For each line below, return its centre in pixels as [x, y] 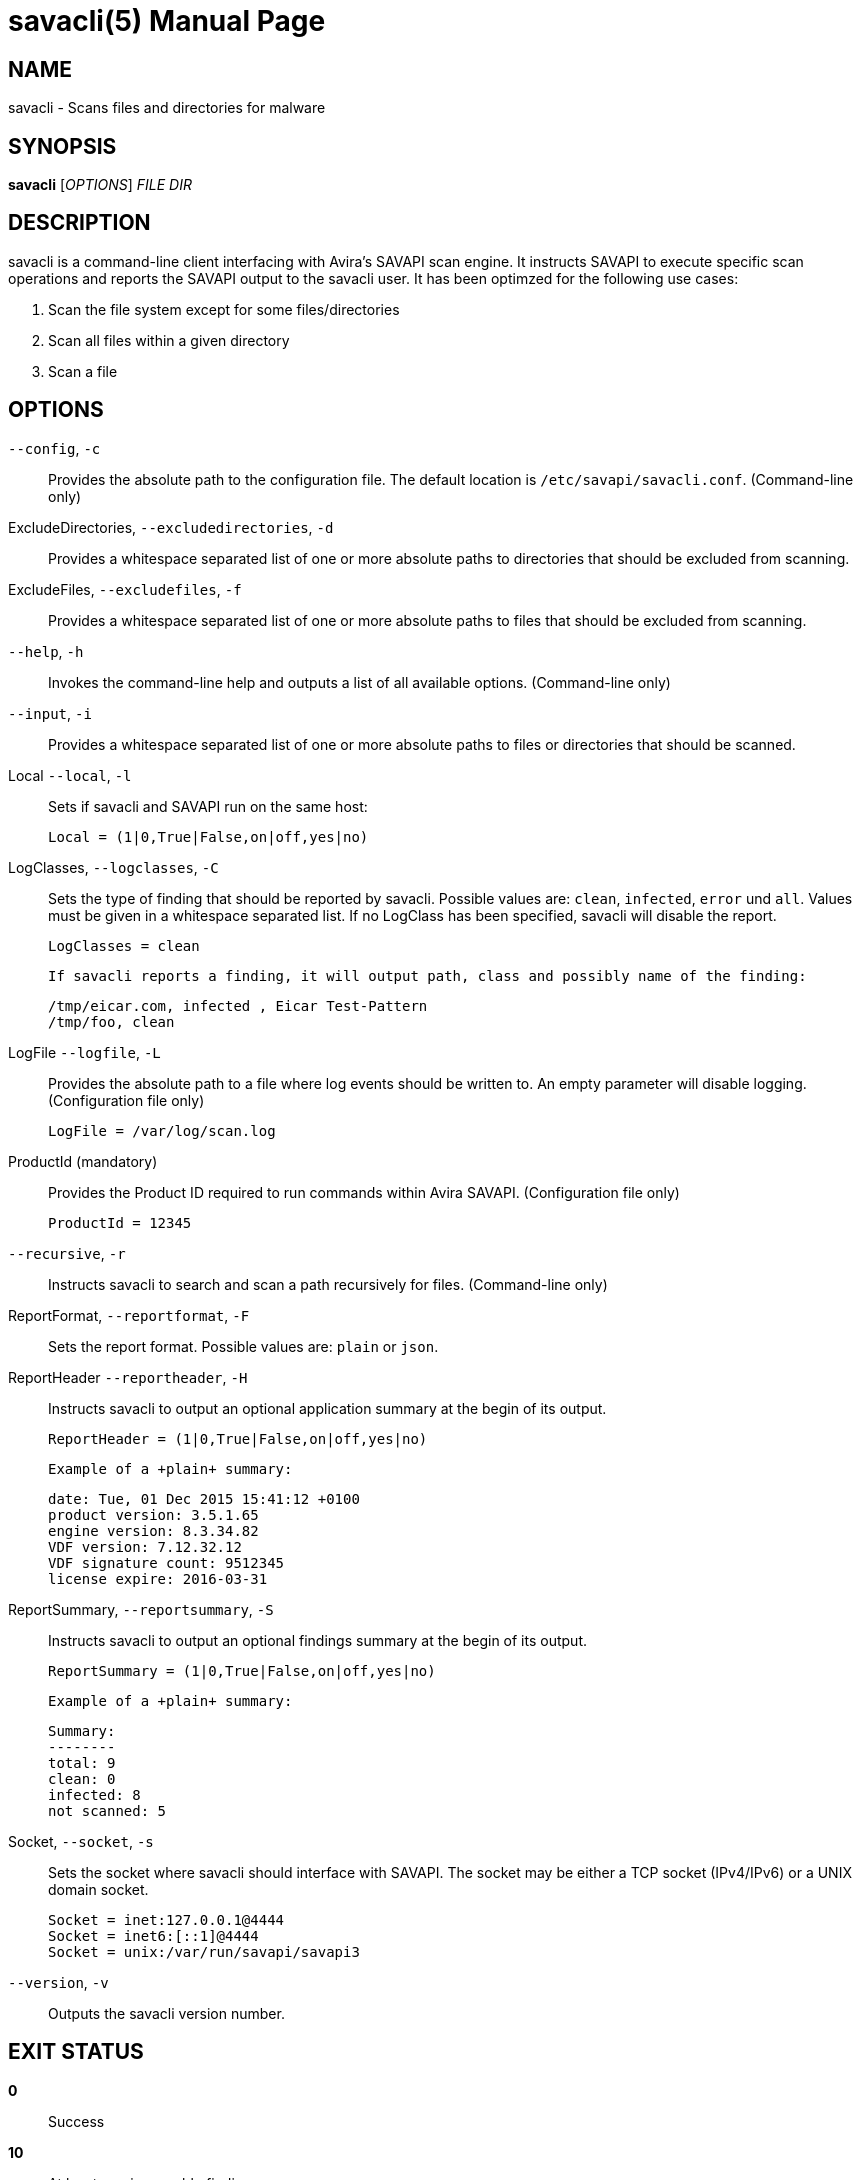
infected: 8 [94, 1794]
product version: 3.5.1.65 [153, 1514]
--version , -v [58, 1982]
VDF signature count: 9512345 [166, 1562]
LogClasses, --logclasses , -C [113, 867]
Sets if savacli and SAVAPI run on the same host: [208, 806]
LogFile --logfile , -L [84, 1052]
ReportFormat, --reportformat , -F [129, 1315]
